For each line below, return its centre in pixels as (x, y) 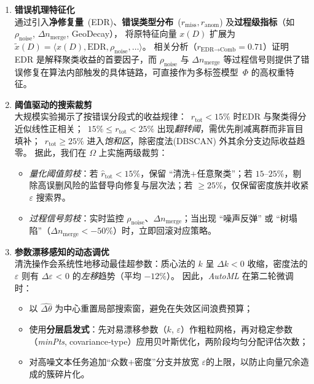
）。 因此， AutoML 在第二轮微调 (230, 275)
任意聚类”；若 (225, 173)
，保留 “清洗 (165, 173)
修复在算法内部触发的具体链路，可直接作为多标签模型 (131, 71)
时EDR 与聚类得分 (270, 116)
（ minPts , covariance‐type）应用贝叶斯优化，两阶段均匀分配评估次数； (169, 341)
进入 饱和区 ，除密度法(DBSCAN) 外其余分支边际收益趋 (196, 140)
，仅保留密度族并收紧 (266, 185)
